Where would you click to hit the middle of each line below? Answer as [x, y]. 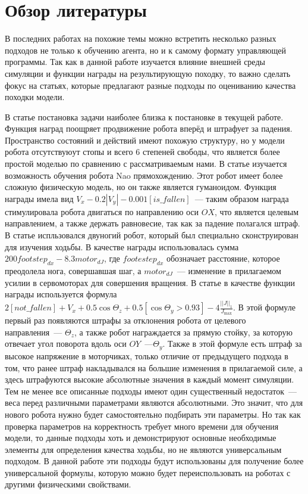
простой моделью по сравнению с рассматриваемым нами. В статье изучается [146, 164]
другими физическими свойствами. [68, 484]
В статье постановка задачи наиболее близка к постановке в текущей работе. [144, 116]
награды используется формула [61, 294]
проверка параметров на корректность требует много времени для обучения [142, 426]
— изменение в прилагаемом [229, 271]
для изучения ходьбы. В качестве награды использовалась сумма [122, 246]
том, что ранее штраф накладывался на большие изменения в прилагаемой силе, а [154, 367]
